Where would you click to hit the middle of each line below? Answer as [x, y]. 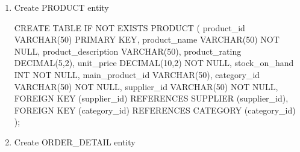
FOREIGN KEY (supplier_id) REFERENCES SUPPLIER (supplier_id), [151, 98]
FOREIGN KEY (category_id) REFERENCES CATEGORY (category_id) [155, 110]
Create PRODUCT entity [61, 7]
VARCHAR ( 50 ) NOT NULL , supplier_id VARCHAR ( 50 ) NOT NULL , [146, 86]
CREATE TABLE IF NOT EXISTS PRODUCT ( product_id [130, 27]
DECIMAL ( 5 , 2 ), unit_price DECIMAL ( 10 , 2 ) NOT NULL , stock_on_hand [154, 63]
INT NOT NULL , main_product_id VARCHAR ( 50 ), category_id [137, 74]
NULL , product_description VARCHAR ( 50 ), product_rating [128, 51]
